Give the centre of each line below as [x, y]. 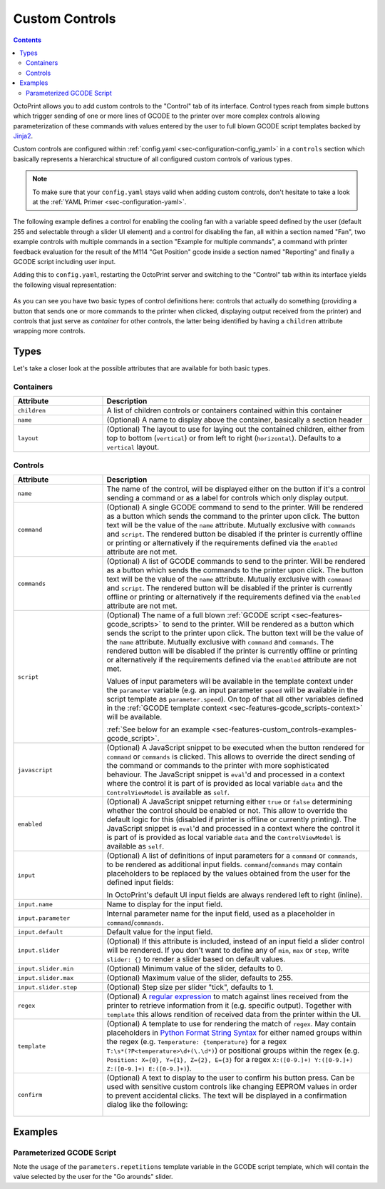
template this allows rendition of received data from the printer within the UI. [234, 1015]
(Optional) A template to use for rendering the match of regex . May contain [231, 1024]
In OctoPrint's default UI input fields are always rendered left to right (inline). [235, 895]
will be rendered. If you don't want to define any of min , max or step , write [228, 951]
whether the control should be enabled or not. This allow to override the [227, 811]
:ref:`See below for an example [158, 729]
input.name [35, 904]
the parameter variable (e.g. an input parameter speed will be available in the [232, 690]
